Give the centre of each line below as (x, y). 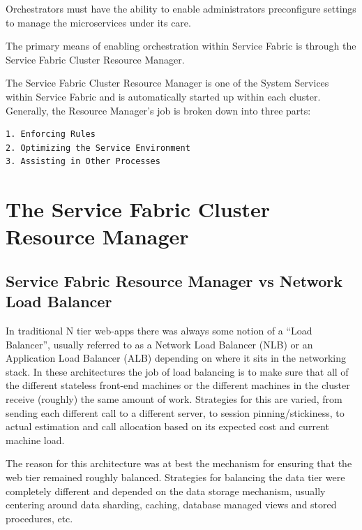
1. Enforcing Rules (51, 134)
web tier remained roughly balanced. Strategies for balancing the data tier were (175, 477)
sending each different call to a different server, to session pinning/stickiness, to (175, 412)
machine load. (35, 440)
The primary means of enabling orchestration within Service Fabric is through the (181, 46)
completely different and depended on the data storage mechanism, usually (166, 491)
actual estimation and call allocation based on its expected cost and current (167, 426)
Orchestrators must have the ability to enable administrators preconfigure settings (181, 8)
